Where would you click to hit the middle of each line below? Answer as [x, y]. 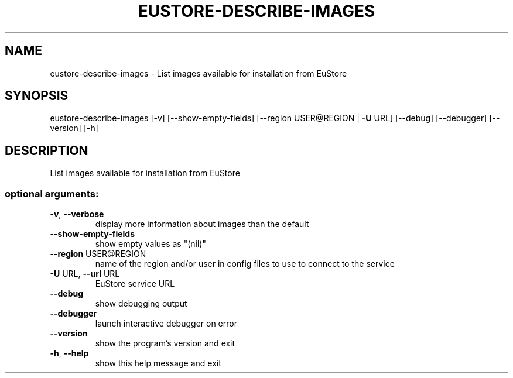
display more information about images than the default [202, 224]
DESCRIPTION [47, 150]
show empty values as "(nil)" [151, 244]
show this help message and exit [158, 363]
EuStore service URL [135, 284]
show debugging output [141, 304]
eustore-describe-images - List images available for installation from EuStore [199, 73]
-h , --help [69, 353]
